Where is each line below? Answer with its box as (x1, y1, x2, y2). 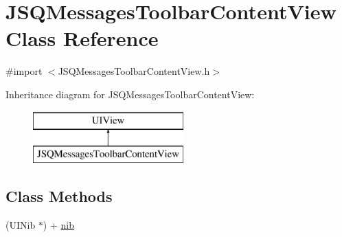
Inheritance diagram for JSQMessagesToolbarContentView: (5, 87, 255, 101)
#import (5, 64, 43, 78)
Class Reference (5, 24, 159, 52)
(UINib (5, 217, 36, 232)
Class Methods (5, 185, 113, 207)
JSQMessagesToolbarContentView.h (58, 64, 210, 78)
